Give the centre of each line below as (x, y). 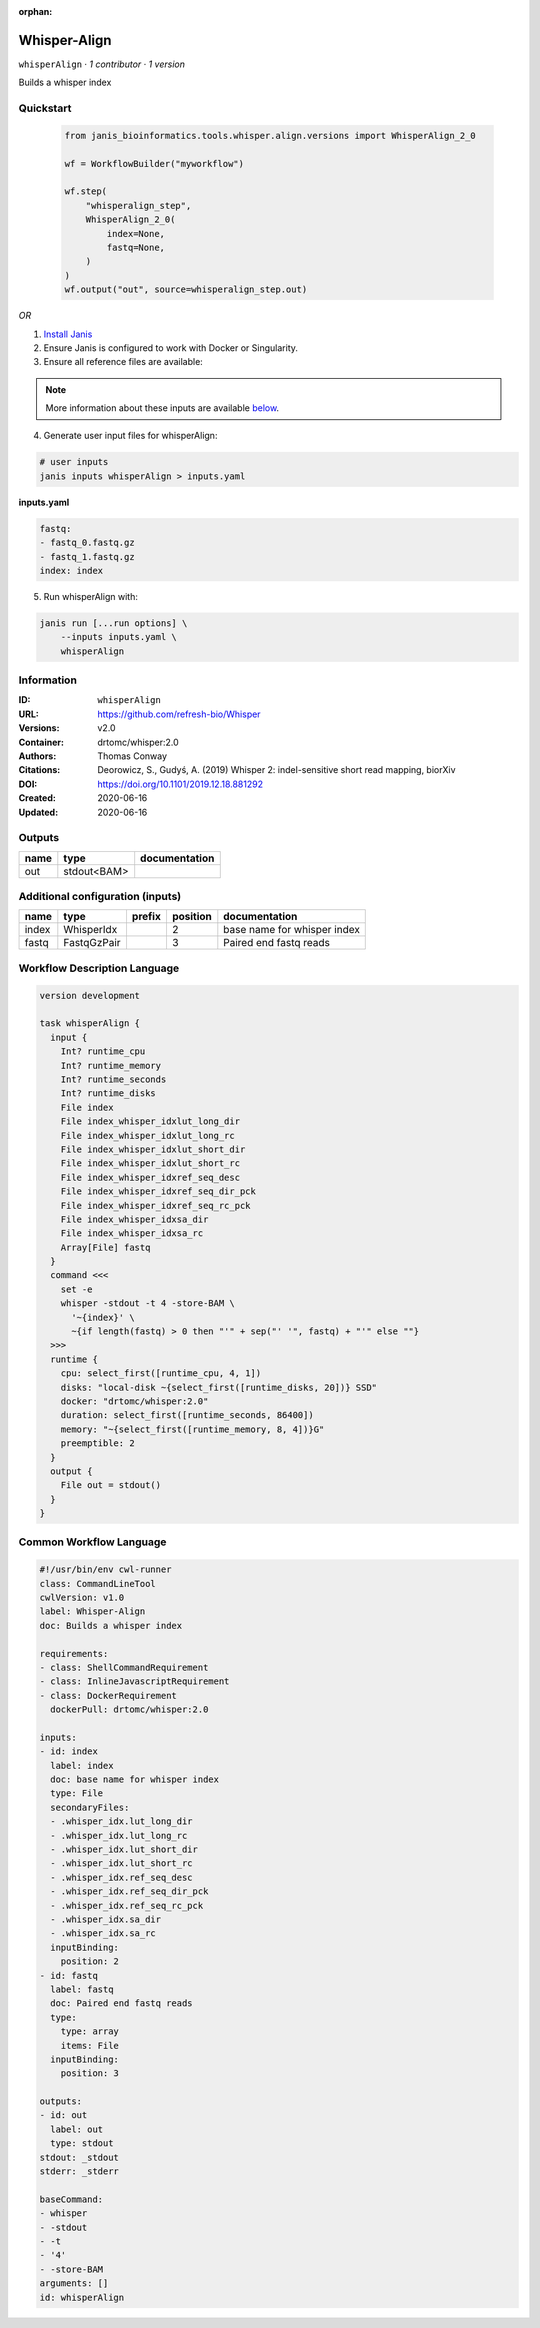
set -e (76, 1289)
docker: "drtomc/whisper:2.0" (134, 1401)
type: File (77, 1793)
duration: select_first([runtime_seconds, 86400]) (187, 1415)
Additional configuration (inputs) (100, 897)
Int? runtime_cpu (103, 1051)
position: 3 (90, 2073)
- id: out (63, 2115)
